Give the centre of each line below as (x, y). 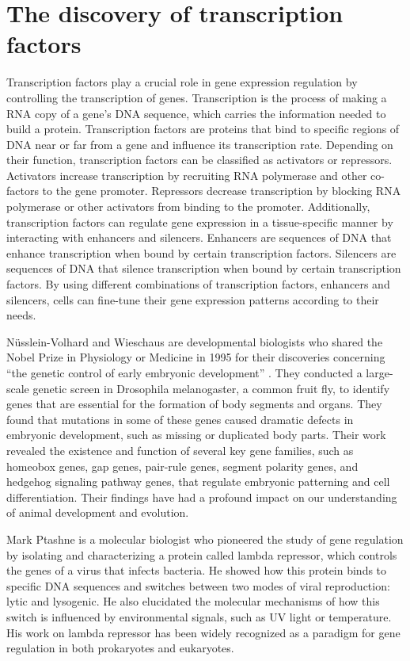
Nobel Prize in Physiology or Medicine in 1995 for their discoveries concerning (196, 357)
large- (380, 373)
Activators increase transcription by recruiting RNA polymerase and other (187, 175)
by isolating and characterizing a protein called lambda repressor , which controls (202, 554)
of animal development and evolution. (98, 512)
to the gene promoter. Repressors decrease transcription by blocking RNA (222, 191)
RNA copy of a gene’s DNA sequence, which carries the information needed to (196, 113)
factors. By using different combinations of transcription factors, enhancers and (198, 284)
